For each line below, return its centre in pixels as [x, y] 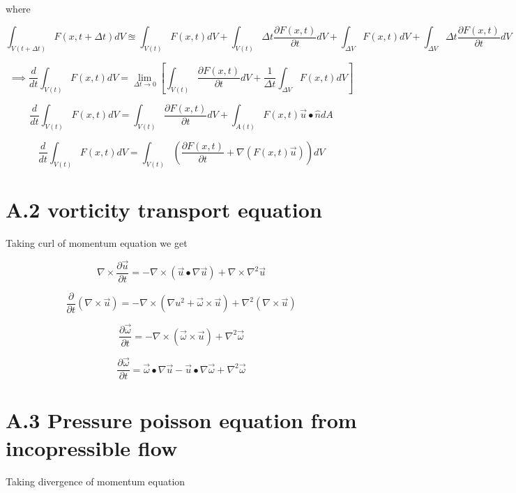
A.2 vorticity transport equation [164, 210]
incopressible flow [92, 447]
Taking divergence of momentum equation [96, 481]
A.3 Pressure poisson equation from [181, 420]
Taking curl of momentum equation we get [97, 242]
